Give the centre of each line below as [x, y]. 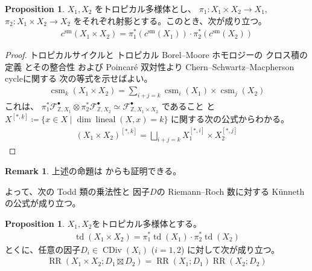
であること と [188, 106]
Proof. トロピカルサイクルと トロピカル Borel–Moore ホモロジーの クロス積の [156, 55]
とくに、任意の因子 [43, 249]
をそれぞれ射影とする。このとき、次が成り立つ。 [170, 20]
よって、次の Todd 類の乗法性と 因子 [78, 191]
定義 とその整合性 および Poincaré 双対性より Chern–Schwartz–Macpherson [150, 66]
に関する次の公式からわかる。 [230, 119]
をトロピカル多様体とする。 [147, 223]
